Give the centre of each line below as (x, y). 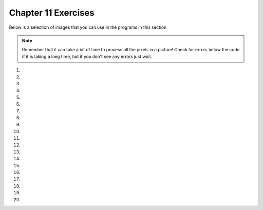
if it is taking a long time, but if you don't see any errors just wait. (87, 57)
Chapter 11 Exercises (52, 13)
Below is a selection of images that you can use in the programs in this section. (88, 27)
